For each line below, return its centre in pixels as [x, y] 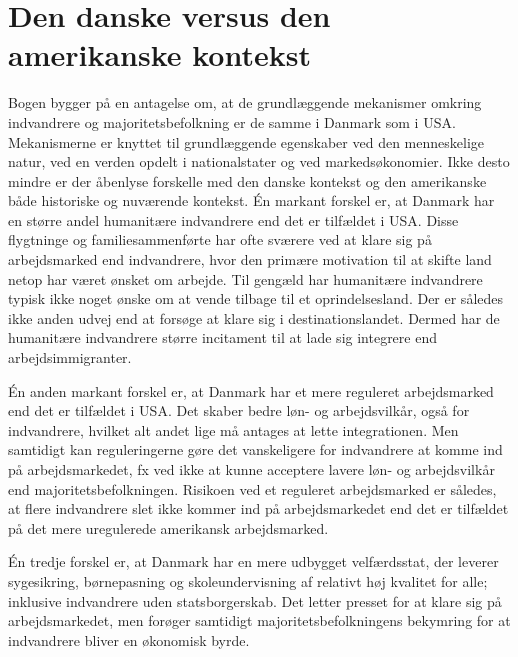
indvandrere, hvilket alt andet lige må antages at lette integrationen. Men [233, 429]
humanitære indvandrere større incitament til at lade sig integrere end [222, 337]
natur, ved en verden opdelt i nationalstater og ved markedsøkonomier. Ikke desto [259, 161]
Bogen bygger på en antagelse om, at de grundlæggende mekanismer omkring [245, 102]
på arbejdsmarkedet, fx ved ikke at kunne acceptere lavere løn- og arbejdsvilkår [251, 469]
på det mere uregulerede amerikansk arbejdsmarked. [168, 527]
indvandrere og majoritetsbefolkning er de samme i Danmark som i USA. [232, 121]
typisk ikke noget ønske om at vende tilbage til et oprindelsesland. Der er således [256, 298]
